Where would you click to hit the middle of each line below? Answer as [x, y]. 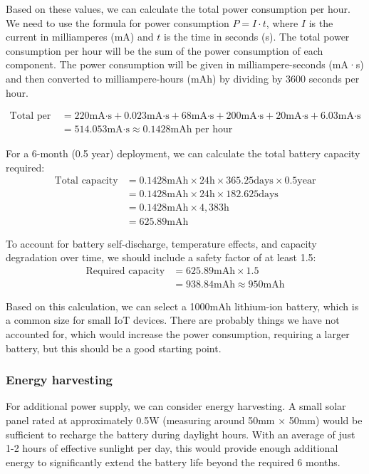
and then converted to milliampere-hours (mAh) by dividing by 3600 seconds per [183, 78]
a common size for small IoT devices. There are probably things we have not [173, 320]
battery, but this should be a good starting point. [114, 348]
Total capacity [86, 181]
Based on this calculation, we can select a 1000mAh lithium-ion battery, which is [182, 306]
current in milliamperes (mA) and [80, 37]
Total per [30, 116]
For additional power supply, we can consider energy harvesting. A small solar [176, 406]
